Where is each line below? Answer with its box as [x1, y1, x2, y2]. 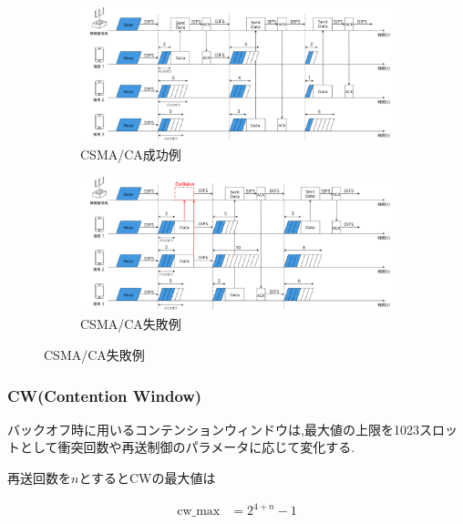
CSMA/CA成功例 [80, 145, 181, 164]
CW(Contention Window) [7, 384, 202, 406]
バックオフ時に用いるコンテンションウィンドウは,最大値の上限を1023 [7, 419, 419, 438]
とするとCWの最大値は [78, 468, 216, 487]
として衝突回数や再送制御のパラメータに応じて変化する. [19, 437, 355, 457]
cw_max [177, 505, 221, 519]
